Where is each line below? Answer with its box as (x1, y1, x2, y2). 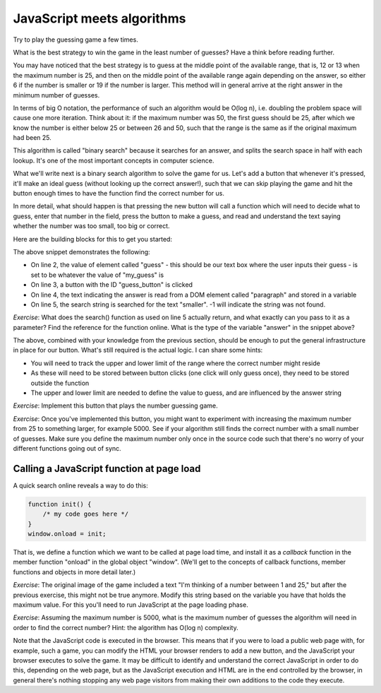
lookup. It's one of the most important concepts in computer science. (13, 156, 214, 165)
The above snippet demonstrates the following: (13, 247, 151, 256)
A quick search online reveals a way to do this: (13, 481, 148, 490)
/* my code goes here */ (42, 510, 129, 519)
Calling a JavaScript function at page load (13, 463, 201, 475)
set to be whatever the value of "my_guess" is (30, 271, 164, 279)
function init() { (28, 500, 92, 508)
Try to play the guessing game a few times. (13, 35, 139, 44)
